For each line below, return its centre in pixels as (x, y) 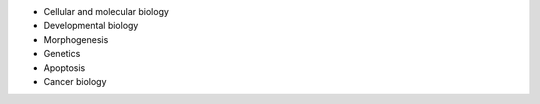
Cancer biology (75, 81)
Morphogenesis (76, 39)
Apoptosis (64, 67)
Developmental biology (91, 26)
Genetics (62, 54)
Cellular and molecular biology (106, 11)
